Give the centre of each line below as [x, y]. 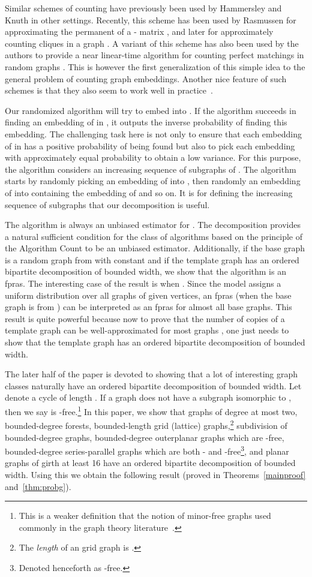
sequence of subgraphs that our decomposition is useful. [107, 204]
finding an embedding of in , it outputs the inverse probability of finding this [146, 122]
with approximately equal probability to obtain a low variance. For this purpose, [153, 157]
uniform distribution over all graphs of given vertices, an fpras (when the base [148, 295]
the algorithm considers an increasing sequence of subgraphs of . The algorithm [151, 169]
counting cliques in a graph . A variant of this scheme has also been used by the [152, 43]
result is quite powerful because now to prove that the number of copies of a [145, 318]
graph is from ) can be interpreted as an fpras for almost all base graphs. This [148, 307]
